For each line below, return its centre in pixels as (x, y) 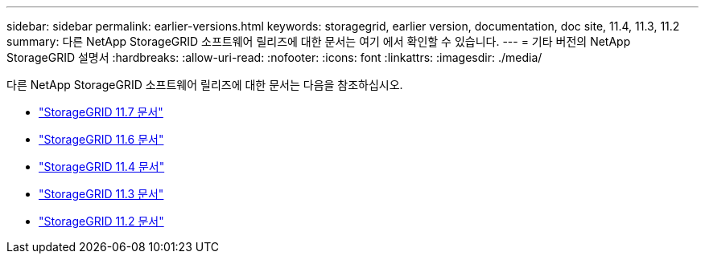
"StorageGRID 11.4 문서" (102, 167)
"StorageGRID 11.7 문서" (101, 112)
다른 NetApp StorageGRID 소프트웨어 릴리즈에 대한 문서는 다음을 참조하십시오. (205, 85)
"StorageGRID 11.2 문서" (101, 221)
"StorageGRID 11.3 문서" (101, 194)
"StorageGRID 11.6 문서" (101, 139)
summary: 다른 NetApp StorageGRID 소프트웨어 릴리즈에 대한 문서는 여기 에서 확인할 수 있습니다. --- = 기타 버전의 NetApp (319, 41)
